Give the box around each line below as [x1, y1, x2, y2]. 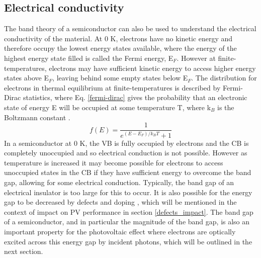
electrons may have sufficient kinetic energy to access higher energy [49, 62, 256, 73]
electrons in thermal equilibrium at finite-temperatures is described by [4, 82, 221, 93]
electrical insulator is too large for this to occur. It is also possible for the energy [4, 187, 252, 197]
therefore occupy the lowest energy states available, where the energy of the [4, 43, 237, 53]
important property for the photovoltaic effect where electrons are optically [4, 226, 236, 236]
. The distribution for [191, 72, 257, 83]
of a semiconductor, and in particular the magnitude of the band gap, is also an [4, 216, 250, 227]
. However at [177, 52, 216, 63]
